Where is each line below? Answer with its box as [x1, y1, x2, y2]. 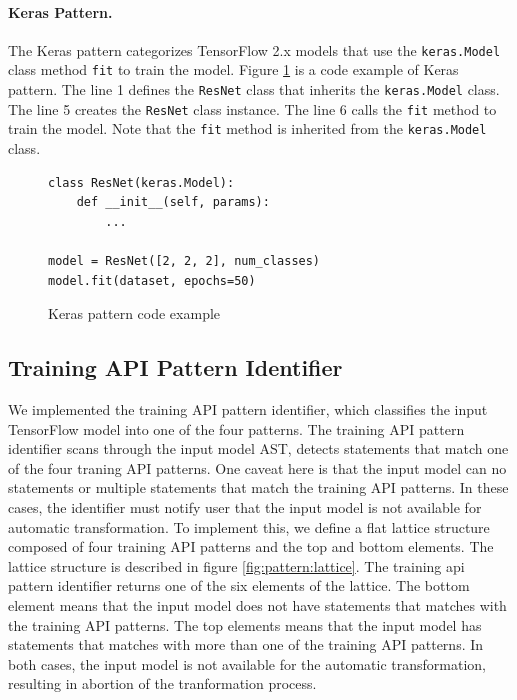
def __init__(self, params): [76, 195, 270, 210]
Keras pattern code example [48, 303, 221, 324]
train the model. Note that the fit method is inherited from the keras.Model [8, 118, 487, 139]
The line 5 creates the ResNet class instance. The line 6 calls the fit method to [8, 98, 497, 119]
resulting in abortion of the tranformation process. [8, 673, 317, 694]
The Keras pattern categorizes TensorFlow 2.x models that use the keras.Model [8, 39, 501, 60]
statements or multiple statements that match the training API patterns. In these [8, 477, 509, 498]
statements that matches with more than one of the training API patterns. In [8, 634, 484, 655]
